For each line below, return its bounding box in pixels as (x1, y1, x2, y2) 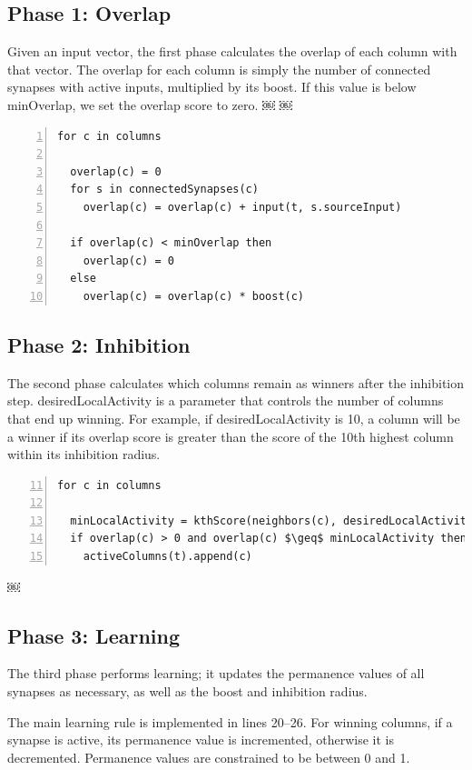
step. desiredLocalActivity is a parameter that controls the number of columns (7, 391, 444, 410)
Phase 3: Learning (7, 621, 181, 649)
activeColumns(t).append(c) (83, 550, 252, 564)
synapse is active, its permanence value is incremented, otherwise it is (7, 730, 395, 749)
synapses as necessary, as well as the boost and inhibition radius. (7, 682, 368, 701)
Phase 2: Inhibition (7, 330, 191, 358)
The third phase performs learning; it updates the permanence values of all (7, 664, 425, 683)
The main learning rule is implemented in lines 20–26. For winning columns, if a (7, 712, 453, 731)
